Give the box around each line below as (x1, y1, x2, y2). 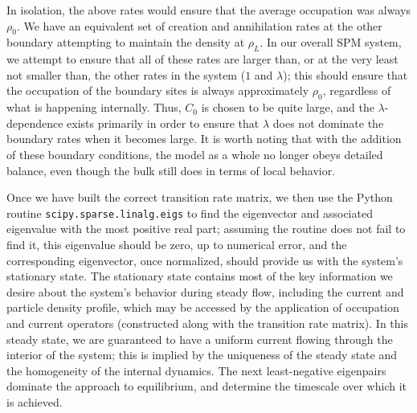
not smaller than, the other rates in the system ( (6, 66, 246, 83)
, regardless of (322, 82, 391, 99)
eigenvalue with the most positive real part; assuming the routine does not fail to (6, 220, 406, 237)
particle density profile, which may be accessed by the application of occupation (6, 299, 399, 316)
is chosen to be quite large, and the (201, 99, 374, 116)
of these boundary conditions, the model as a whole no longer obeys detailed (6, 145, 383, 162)
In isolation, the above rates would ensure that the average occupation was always (6, 2, 411, 18)
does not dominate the (272, 114, 384, 131)
